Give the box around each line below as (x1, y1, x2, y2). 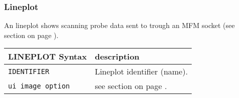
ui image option (8, 81, 70, 90)
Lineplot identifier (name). (95, 65, 188, 77)
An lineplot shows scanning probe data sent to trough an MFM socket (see (4, 20, 235, 30)
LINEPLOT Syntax (8, 50, 87, 62)
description (95, 50, 140, 62)
